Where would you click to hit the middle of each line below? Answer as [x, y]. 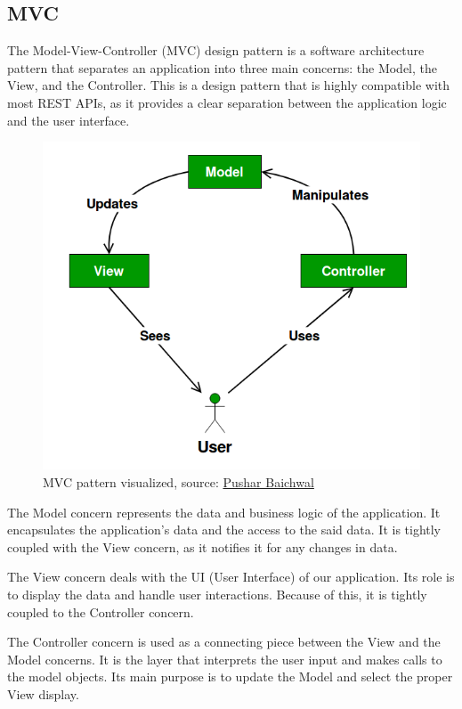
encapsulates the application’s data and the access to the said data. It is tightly [224, 530]
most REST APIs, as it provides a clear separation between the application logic [227, 102]
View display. [43, 694]
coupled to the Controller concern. [101, 611]
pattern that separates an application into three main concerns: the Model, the [223, 67]
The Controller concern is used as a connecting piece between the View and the [224, 642]
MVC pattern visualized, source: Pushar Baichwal [178, 482]
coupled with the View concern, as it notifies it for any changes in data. [203, 546]
